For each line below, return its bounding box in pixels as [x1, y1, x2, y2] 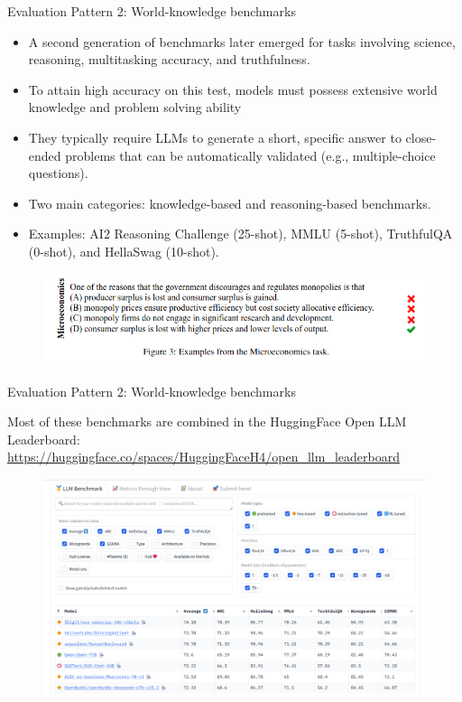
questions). [28, 164, 88, 183]
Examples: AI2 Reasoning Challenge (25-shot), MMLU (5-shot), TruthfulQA [28, 224, 453, 243]
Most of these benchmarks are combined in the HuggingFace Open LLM [7, 412, 407, 431]
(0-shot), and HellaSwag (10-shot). [28, 241, 219, 260]
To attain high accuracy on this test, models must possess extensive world [28, 80, 438, 98]
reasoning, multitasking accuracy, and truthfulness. [28, 50, 310, 69]
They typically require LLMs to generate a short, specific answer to [28, 127, 402, 146]
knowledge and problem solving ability [28, 98, 242, 117]
